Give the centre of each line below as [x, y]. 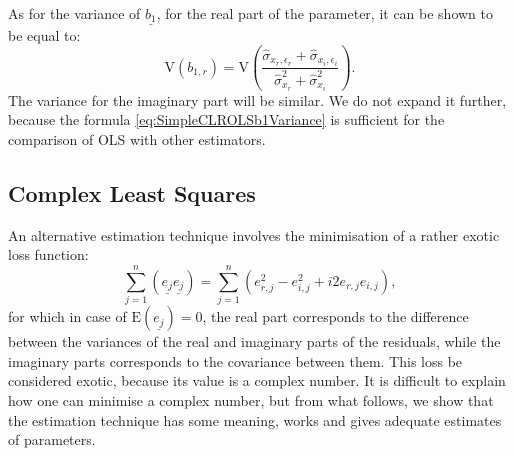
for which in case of [67, 316]
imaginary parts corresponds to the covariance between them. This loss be [235, 360]
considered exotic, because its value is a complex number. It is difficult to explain [257, 380]
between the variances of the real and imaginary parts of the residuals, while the [254, 341]
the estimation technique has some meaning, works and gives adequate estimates [255, 419]
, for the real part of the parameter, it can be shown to [325, 13]
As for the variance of [74, 13]
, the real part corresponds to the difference [335, 316]
